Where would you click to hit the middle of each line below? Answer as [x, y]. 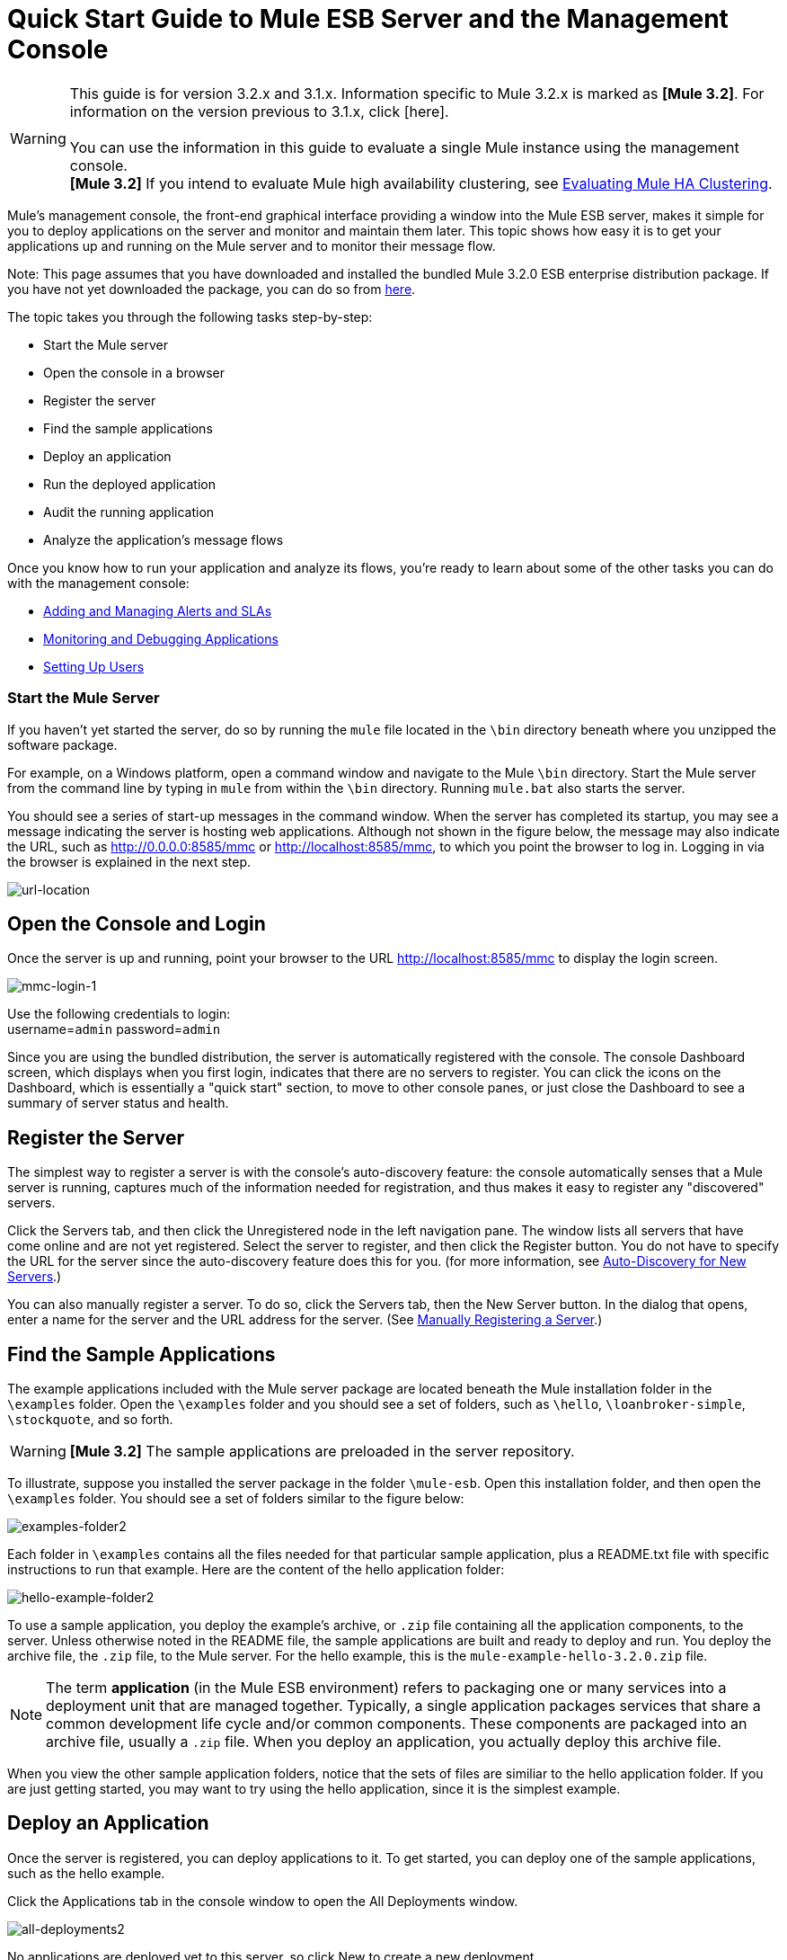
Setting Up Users [94, 666]
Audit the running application [129, 512]
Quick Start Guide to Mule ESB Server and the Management [368, 19]
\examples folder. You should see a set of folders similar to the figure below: [236, 1499]
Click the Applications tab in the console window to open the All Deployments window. [263, 1901]
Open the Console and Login [137, 923]
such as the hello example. [86, 1873]
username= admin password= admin [114, 1029]
